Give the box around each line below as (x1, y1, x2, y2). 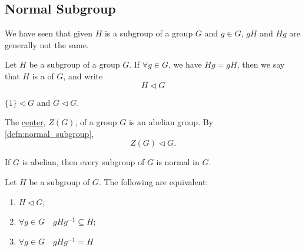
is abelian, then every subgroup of (22, 156, 145, 168)
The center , (5, 116, 46, 128)
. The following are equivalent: (98, 175, 208, 188)
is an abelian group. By (128, 116, 213, 128)
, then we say (237, 58, 285, 71)
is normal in (156, 156, 200, 168)
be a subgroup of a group (29, 58, 120, 71)
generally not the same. (5, 38, 89, 51)
